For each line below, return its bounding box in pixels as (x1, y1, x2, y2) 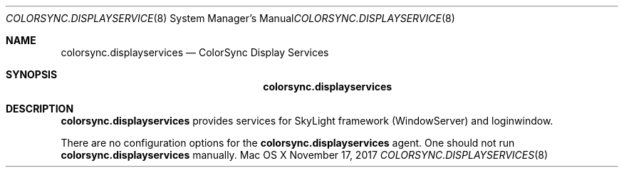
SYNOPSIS (6, 68, 58, 80)
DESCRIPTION (6, 103, 74, 115)
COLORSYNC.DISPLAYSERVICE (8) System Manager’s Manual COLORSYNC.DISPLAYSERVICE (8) (6, 12, 455, 24)
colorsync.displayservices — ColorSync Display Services (61, 46, 329, 58)
